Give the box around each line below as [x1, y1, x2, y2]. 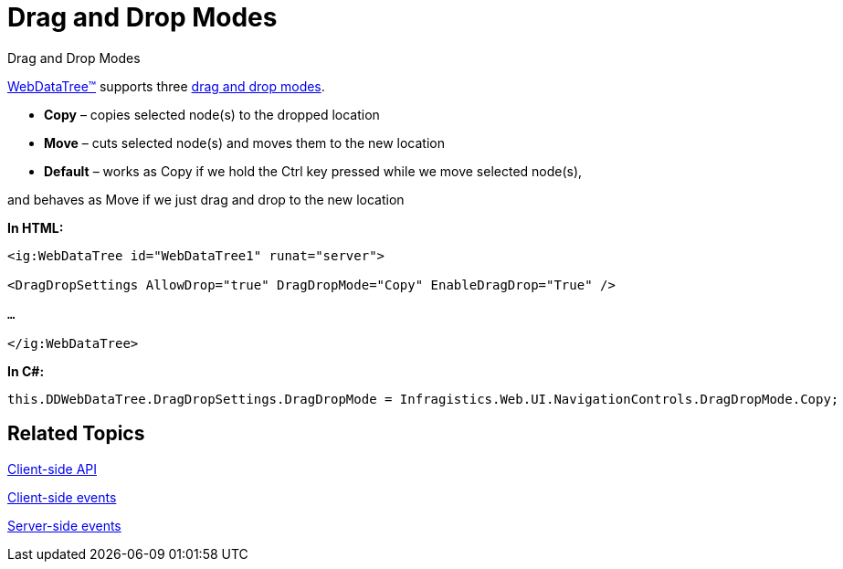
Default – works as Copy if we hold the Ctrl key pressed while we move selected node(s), [44, 163, 583, 179]
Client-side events [7, 489, 117, 505]
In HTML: [7, 219, 64, 236]
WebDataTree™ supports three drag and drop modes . [7, 78, 325, 94]
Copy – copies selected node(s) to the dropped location [44, 106, 380, 122]
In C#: [7, 363, 45, 379]
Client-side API [7, 460, 97, 477]
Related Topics [7, 422, 145, 446]
